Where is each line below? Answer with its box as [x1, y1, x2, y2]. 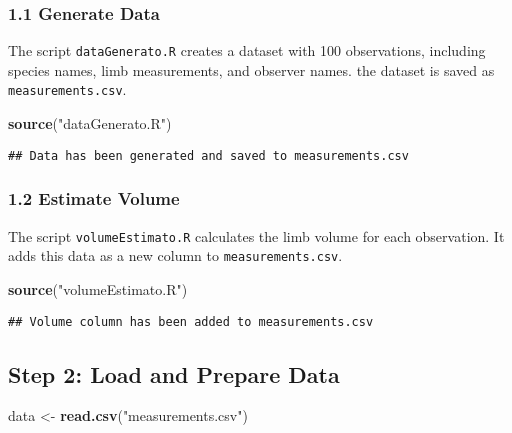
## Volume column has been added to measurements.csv [8, 314, 374, 329]
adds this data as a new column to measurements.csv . [8, 245, 343, 266]
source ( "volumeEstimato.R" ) [8, 278, 188, 299]
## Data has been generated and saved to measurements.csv [8, 148, 409, 163]
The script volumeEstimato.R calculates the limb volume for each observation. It [8, 225, 505, 246]
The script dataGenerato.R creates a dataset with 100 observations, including [8, 40, 486, 61]
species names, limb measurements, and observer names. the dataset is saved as [8, 59, 495, 80]
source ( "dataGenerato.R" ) [8, 113, 172, 134]
